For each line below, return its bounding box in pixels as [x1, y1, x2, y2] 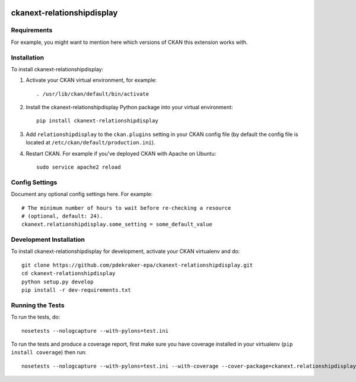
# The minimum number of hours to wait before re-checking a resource [21, 204, 231, 211]
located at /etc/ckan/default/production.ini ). [26, 139, 155, 146]
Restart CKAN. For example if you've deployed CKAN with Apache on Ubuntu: [26, 150, 217, 157]
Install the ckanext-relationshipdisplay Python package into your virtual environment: [26, 104, 233, 111]
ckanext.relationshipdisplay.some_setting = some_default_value [21, 221, 213, 228]
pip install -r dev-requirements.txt [21, 287, 132, 293]
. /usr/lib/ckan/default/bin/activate [36, 90, 150, 97]
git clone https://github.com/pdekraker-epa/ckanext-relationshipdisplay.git [21, 261, 253, 269]
